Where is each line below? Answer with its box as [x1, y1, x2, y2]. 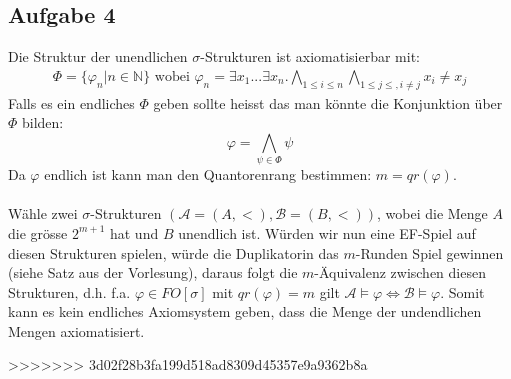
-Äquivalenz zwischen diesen [314, 262, 486, 283]
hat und [109, 222, 159, 243]
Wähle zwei [8, 203, 78, 224]
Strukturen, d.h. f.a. [8, 281, 131, 302]
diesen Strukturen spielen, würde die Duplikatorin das [8, 242, 339, 263]
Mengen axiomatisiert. [8, 320, 145, 341]
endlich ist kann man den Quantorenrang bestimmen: [44, 164, 372, 185]
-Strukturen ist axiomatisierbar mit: [200, 46, 420, 67]
